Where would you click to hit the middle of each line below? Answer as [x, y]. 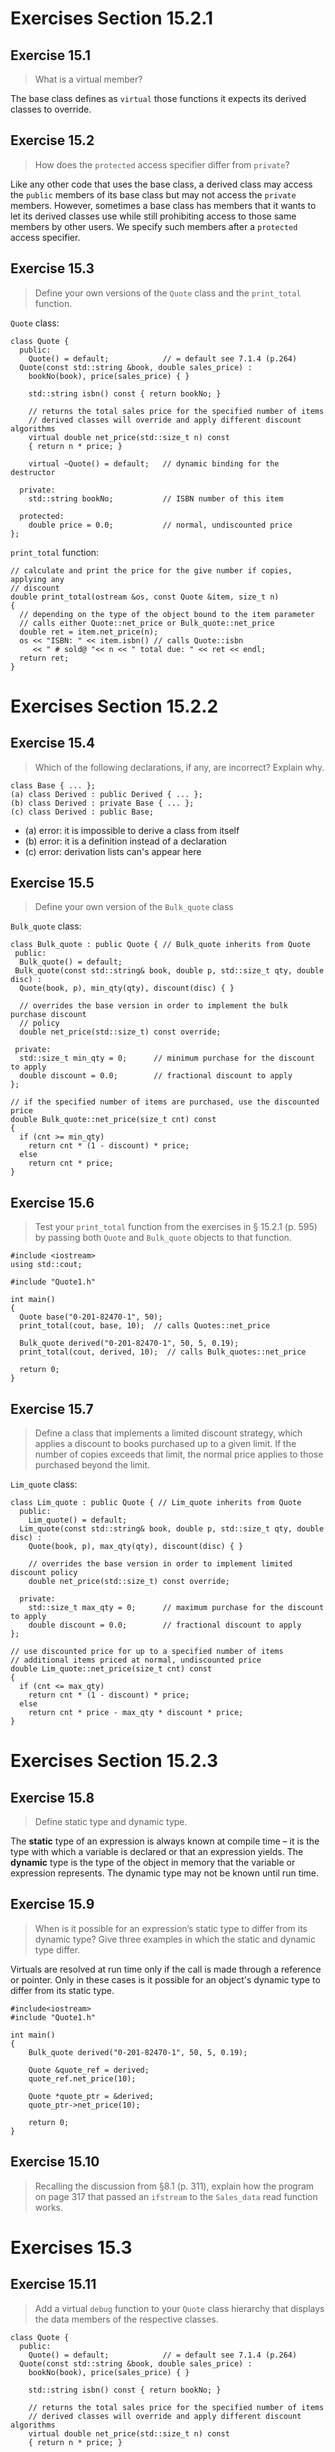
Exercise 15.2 [52, 140]
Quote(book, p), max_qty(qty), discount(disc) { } [136, 1547]
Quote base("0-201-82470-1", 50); [91, 1317]
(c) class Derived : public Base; [82, 812]
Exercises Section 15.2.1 [112, 18]
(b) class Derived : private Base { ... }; [102, 803]
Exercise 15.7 [52, 1408]
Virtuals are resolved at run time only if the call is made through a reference [166, 1969]
